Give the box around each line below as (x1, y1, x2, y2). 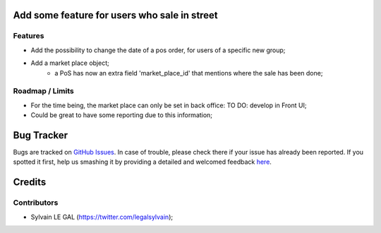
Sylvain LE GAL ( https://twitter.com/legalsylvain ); (30, 213, 173, 221)
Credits (13, 177, 47, 189)
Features (13, 31, 44, 41)
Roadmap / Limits (13, 86, 74, 96)
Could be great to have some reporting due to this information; (30, 111, 213, 119)
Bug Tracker (13, 129, 68, 141)
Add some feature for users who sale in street (13, 9, 218, 21)
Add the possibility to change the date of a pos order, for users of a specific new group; (30, 46, 286, 54)
